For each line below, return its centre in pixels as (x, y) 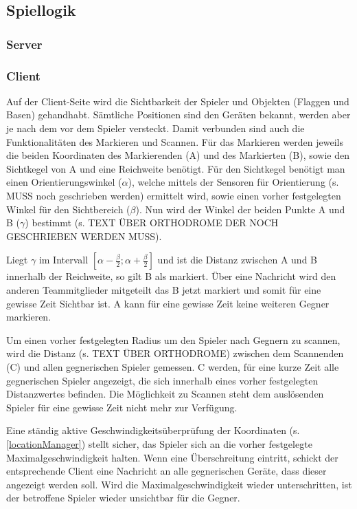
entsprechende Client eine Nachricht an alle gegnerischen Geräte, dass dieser (166, 471)
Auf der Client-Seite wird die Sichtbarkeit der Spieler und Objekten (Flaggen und (178, 101)
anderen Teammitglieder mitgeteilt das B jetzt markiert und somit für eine (164, 289)
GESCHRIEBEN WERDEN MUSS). (84, 236)
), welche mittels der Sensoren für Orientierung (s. (233, 182)
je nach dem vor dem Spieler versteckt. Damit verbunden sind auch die (156, 128)
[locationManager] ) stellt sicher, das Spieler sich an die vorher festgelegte (159, 443)
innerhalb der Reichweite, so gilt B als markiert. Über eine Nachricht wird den (171, 276)
